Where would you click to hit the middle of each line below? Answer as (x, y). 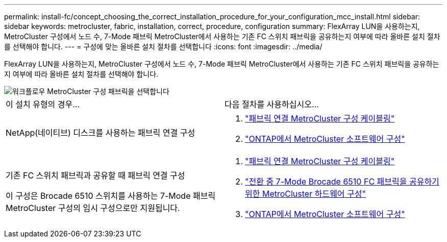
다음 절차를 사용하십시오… (272, 104)
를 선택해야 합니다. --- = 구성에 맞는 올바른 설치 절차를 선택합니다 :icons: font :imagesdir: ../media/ (163, 47)
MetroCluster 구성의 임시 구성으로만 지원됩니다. (93, 208)
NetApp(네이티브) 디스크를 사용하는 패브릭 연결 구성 (101, 133)
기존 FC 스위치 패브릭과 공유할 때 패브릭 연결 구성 (95, 175)
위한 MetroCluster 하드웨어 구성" (305, 194)
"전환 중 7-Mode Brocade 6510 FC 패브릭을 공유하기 (342, 181)
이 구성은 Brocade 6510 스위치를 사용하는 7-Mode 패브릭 (111, 196)
